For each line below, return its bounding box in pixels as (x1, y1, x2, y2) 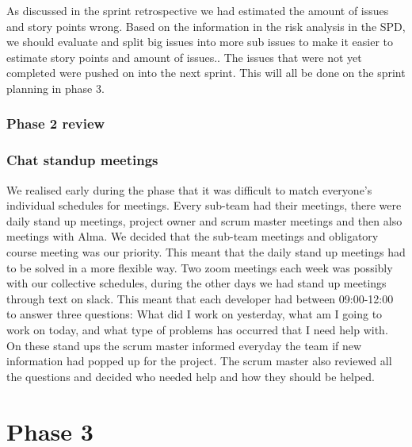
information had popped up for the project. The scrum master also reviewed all (6, 353, 392, 369)
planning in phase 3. (6, 79, 105, 96)
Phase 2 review (6, 114, 105, 133)
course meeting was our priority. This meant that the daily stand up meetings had (6, 244, 406, 260)
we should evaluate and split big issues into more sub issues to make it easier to (6, 33, 394, 50)
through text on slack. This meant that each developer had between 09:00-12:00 (6, 290, 394, 306)
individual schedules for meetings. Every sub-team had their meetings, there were (6, 197, 402, 214)
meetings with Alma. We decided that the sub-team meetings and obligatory (6, 228, 379, 245)
